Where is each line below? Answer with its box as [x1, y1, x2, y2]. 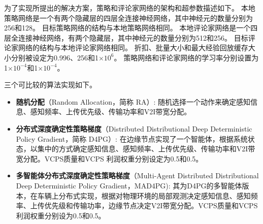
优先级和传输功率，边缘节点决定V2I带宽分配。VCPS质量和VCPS [44, 200, 258, 211]
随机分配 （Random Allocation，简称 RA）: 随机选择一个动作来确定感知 [16, 96, 251, 107]
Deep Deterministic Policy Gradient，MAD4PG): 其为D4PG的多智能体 [16, 180, 242, 190]
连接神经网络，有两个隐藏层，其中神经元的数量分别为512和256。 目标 [18, 32, 248, 43]
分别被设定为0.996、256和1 [11, 52, 98, 62]
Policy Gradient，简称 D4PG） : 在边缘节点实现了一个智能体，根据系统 [16, 133, 248, 144]
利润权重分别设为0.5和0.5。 [16, 210, 106, 220]
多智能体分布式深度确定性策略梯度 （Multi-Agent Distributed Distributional [16, 170, 259, 181]
